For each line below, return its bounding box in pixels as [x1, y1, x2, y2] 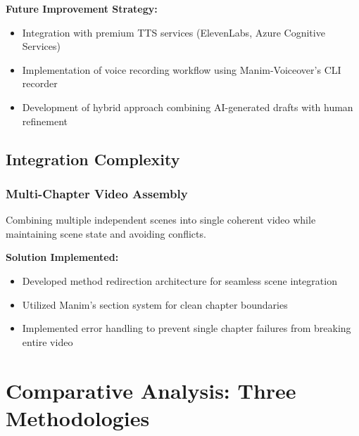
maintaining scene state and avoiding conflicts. [6, 226, 206, 241]
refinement [22, 113, 68, 128]
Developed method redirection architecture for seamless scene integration [22, 273, 337, 288]
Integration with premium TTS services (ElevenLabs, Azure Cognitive [22, 25, 325, 39]
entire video [22, 334, 73, 349]
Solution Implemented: [6, 250, 119, 264]
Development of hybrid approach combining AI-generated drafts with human [22, 99, 353, 114]
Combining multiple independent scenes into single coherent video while [6, 212, 316, 227]
